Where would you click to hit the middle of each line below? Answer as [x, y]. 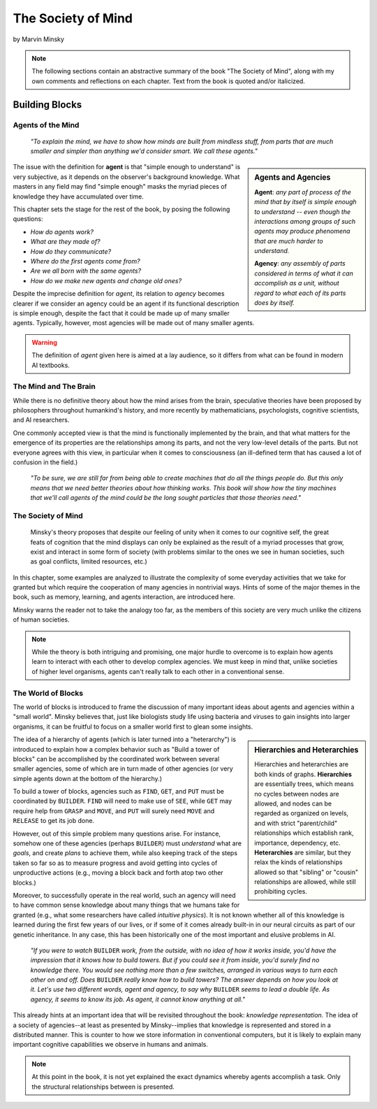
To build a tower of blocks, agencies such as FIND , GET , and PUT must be [119, 792]
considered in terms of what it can [304, 273]
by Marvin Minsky [38, 39]
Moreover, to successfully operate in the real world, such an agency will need [124, 895]
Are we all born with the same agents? [86, 271]
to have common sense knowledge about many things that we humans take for [126, 905]
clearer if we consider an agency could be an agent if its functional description [126, 303]
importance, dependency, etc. [298, 843]
